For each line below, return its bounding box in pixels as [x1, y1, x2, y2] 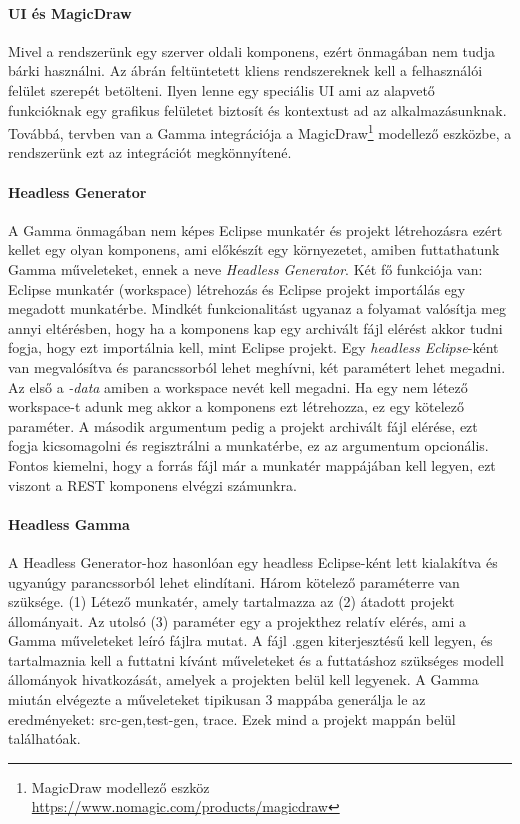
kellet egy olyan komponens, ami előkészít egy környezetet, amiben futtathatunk [8, 239, 500, 260]
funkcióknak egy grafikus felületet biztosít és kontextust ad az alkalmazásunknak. [8, 99, 507, 120]
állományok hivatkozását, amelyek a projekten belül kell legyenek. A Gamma [8, 669, 479, 690]
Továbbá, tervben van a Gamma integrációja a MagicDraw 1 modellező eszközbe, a [8, 120, 512, 143]
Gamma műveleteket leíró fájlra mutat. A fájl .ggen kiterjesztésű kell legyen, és [8, 630, 493, 651]
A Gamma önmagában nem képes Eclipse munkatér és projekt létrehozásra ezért [8, 219, 503, 240]
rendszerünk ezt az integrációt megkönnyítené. [8, 142, 292, 163]
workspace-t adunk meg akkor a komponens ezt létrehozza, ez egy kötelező [8, 396, 464, 417]
